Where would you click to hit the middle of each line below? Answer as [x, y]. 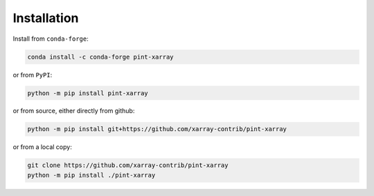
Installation [46, 18]
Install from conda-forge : [51, 39]
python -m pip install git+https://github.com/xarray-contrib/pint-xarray [157, 129]
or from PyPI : [33, 75]
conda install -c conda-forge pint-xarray [100, 57]
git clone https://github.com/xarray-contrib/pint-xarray [128, 165]
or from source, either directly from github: [74, 111]
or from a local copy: [42, 147]
